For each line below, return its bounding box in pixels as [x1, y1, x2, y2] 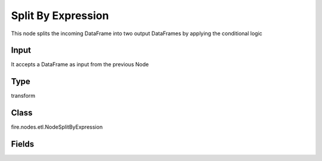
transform [11, 92, 36, 100]
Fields [11, 139, 35, 149]
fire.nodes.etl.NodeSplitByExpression [11, 123, 103, 131]
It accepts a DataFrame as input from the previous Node [11, 61, 149, 68]
